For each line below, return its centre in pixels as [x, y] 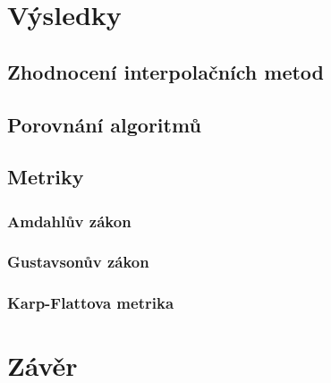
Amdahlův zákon [69, 221]
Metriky [46, 177]
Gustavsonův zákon [78, 262]
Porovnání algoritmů [104, 124]
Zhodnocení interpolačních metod [166, 71]
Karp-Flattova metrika [91, 303]
